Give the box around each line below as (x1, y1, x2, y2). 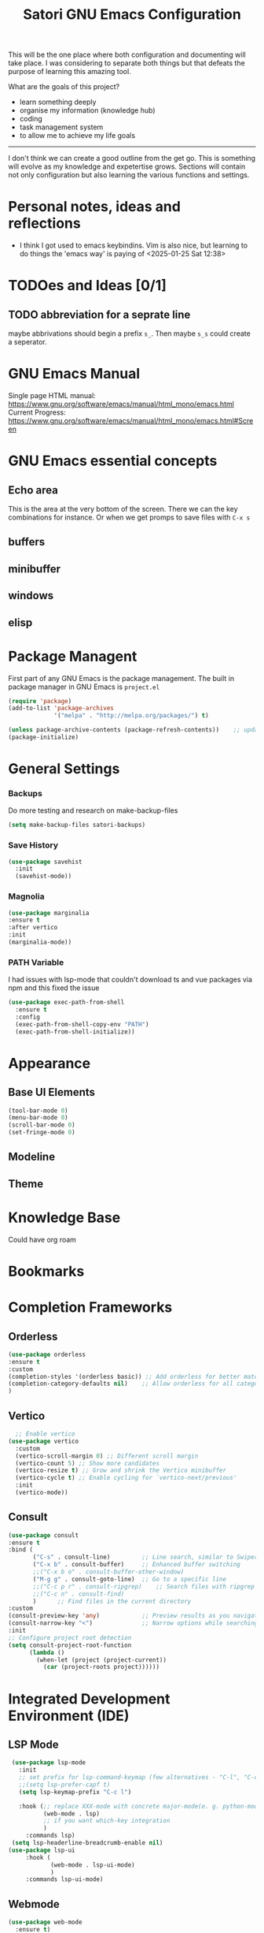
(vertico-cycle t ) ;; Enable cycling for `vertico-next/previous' (15, 1474, 237, 1482)
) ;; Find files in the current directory (32, 1597, 192, 1605)
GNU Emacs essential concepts (8, 452, 218, 470)
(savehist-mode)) (15, 873, 72, 881)
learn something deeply (19, 97, 97, 107)
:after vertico (8, 924, 58, 932)
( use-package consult (8, 1531, 79, 1539)
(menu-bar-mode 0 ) (8, 1114, 68, 1122)
